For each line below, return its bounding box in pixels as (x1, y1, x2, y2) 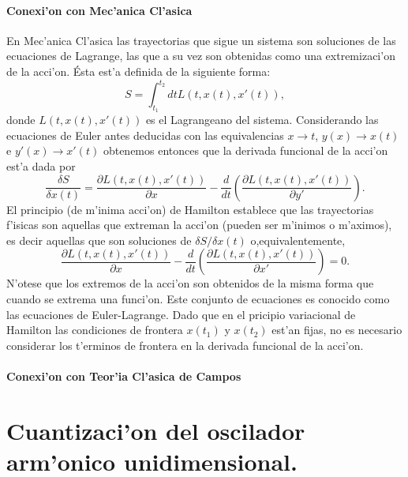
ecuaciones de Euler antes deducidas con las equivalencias (6, 126, 284, 143)
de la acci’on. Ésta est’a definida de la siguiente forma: (6, 62, 271, 79)
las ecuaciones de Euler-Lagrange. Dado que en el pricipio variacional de (6, 306, 356, 322)
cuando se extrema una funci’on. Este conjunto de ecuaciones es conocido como (6, 291, 390, 307)
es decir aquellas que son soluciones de (6, 231, 192, 248)
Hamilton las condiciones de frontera (6, 321, 183, 338)
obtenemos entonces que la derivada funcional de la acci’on (103, 142, 388, 159)
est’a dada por (6, 158, 76, 175)
